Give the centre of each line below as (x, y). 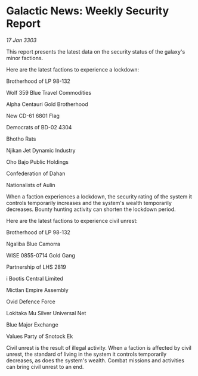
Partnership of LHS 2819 (36, 267)
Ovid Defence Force (31, 302)
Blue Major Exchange (32, 324)
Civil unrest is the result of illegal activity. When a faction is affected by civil (99, 347)
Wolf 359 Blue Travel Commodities (49, 92)
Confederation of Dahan (36, 173)
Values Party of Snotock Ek (40, 336)
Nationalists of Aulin (31, 185)
